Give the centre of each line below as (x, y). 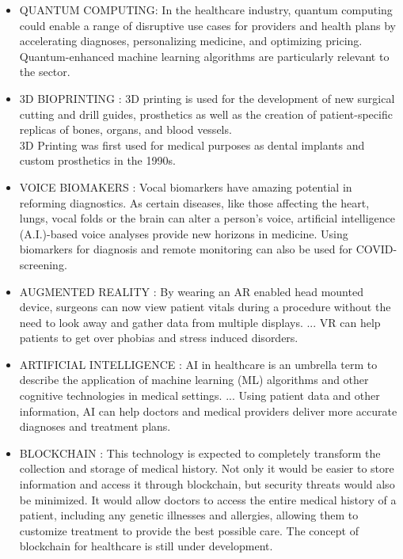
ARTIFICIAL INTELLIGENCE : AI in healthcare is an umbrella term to (198, 364)
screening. (43, 264)
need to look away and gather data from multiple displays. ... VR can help (200, 322)
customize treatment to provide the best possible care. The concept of (189, 530)
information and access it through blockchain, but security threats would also (207, 484)
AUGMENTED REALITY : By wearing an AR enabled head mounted (191, 291)
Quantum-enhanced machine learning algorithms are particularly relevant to (204, 56)
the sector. (45, 72)
